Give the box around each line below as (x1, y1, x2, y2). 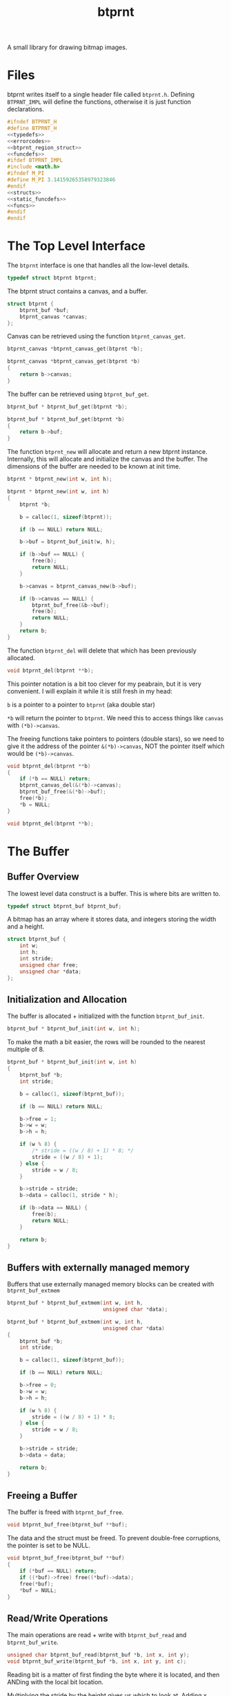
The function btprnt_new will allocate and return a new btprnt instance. (7, 448, 208, 456)
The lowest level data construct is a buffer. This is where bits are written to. (7, 889, 221, 897)
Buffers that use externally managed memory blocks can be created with (7, 1280, 214, 1288)
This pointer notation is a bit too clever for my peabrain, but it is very (7, 680, 202, 688)
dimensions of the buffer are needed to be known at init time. (7, 462, 181, 471)
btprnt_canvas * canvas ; (19, 313, 88, 320)
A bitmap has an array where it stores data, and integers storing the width (7, 915, 217, 924)
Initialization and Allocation (7, 994, 128, 1005)
